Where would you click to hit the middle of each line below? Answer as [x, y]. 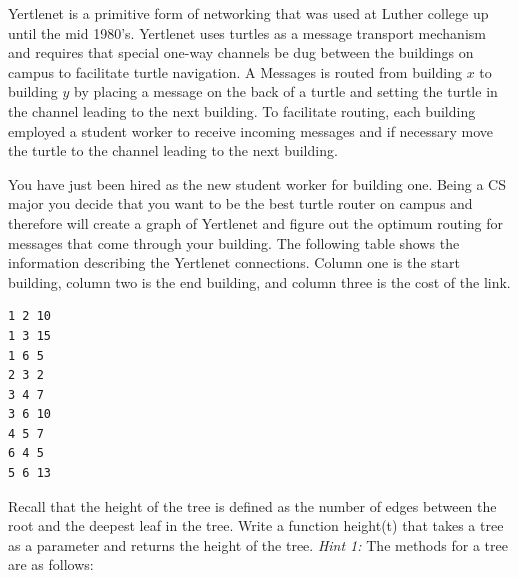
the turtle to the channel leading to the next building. [173, 150]
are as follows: [51, 564]
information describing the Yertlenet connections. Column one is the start [234, 262]
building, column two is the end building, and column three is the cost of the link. [259, 281]
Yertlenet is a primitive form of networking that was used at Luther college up [248, 13]
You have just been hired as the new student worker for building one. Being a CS [257, 183]
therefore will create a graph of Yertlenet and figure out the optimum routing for [256, 222]
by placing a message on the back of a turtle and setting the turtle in [286, 91]
